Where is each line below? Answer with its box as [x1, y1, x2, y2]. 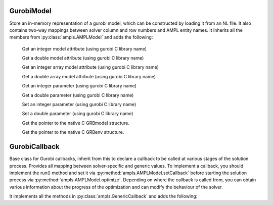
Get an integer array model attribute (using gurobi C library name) [22, 64, 159, 70]
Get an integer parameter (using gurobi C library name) [22, 83, 136, 89]
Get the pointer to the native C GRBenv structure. [22, 129, 124, 135]
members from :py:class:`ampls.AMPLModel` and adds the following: [9, 34, 153, 40]
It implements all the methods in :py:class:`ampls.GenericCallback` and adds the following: [9, 193, 198, 199]
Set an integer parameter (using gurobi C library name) [22, 101, 136, 108]
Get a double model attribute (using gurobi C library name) [22, 55, 144, 61]
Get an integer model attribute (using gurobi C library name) [22, 45, 147, 52]
